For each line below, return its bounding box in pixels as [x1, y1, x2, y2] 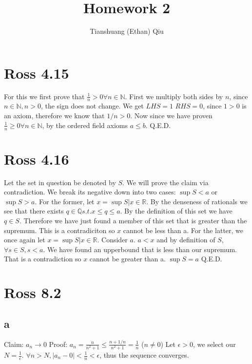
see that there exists [4, 206, 64, 216]
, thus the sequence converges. [99, 350, 189, 360]
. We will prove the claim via [122, 177, 209, 187]
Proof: [49, 339, 68, 349]
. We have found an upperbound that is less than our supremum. [43, 244, 237, 254]
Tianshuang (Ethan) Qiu [90, 26, 164, 36]
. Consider [97, 235, 128, 245]
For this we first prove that [4, 91, 85, 101]
